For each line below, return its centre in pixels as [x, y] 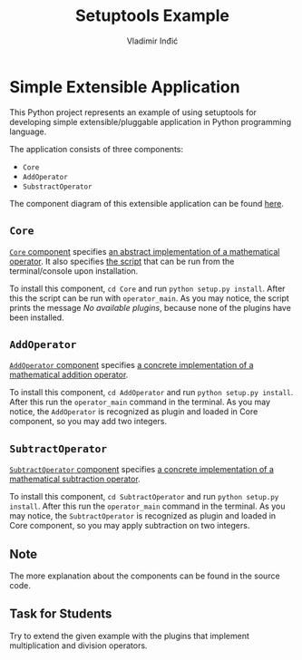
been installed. [37, 317]
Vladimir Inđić [152, 41]
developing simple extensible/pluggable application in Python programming [151, 121]
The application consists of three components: [97, 149]
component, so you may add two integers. [88, 422]
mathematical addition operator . [69, 375]
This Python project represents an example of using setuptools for [133, 112]
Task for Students [61, 614]
